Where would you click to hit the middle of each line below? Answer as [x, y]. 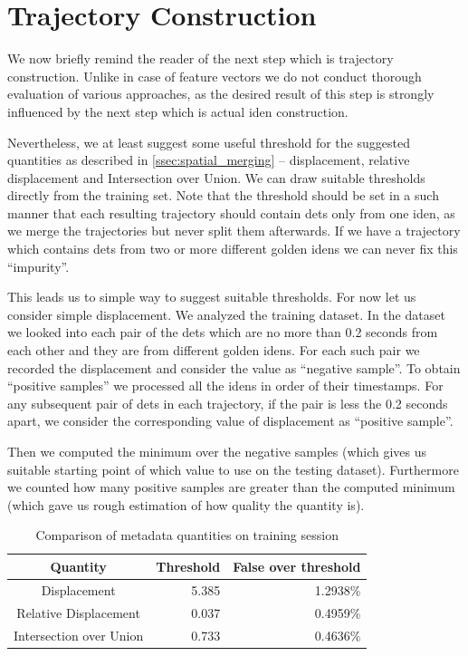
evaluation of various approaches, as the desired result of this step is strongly [221, 94]
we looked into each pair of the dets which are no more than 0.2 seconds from [223, 332]
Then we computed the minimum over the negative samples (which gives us [217, 451]
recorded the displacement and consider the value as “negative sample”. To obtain [234, 367]
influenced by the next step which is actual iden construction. [178, 111]
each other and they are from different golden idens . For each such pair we [214, 350]
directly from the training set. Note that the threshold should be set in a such [223, 195]
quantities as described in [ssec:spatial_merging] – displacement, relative [209, 160]
